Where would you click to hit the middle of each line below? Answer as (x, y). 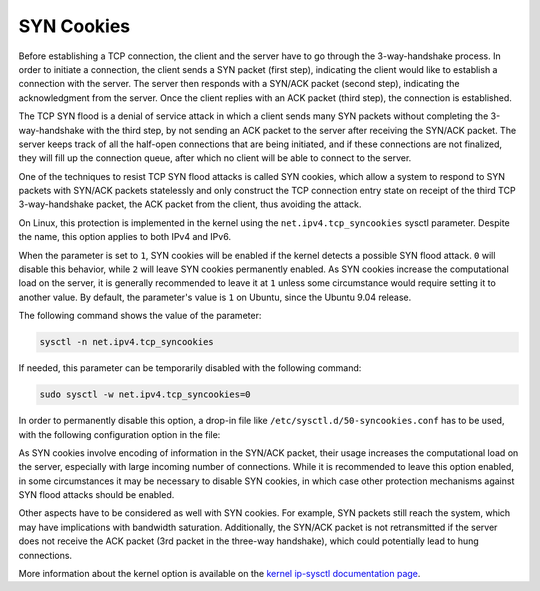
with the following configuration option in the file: (119, 434)
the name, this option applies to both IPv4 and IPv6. (125, 237)
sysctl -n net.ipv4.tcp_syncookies (126, 342)
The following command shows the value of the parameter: (140, 316)
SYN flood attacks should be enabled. (96, 495)
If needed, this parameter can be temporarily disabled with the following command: (190, 368)
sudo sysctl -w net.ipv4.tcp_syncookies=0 (145, 394)
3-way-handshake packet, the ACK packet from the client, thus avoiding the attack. (190, 204)
